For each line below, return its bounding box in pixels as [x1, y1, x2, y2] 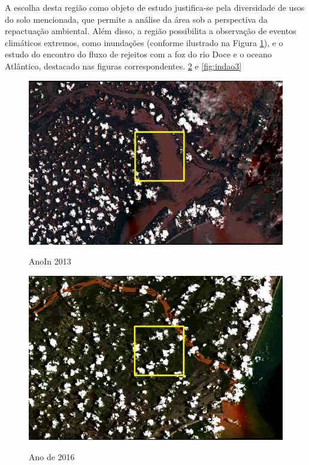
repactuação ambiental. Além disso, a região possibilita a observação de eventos [5, 25, 296, 37]
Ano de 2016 [29, 450, 75, 463]
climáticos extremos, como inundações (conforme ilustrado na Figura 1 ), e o [5, 36, 283, 48]
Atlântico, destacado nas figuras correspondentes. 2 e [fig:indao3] [5, 59, 242, 72]
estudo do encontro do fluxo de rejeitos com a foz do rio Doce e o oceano [5, 48, 272, 60]
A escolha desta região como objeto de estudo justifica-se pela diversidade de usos [5, 1, 305, 13]
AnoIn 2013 [29, 255, 71, 268]
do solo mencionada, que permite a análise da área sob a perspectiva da [5, 13, 268, 25]
